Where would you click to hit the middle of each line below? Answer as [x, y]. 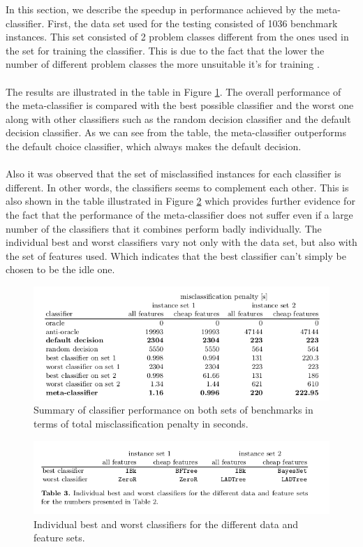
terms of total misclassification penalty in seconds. [141, 424]
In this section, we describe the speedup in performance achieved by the [160, 9]
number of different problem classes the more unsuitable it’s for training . [163, 64]
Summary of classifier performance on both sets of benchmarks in [173, 410]
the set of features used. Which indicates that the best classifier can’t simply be [176, 255]
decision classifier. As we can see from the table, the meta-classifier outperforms [176, 132]
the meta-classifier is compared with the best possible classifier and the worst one [180, 105]
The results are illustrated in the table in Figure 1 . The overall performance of [173, 91]
